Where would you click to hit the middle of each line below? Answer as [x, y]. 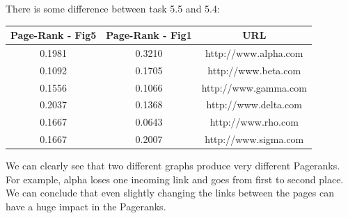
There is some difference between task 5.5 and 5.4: [113, 8]
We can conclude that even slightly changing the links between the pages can [170, 193]
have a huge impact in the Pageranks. [86, 207]
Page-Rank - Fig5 [54, 35]
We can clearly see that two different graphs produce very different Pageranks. [173, 166]
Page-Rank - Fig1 [149, 35]
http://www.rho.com [254, 122]
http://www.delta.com [254, 104]
